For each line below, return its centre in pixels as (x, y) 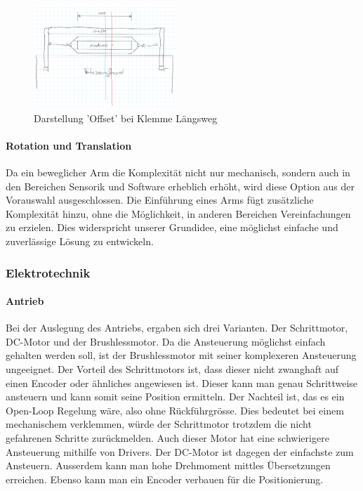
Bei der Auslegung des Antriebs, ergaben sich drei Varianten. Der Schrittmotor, (177, 328)
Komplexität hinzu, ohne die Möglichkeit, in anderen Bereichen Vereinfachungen (178, 213)
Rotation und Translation (69, 145)
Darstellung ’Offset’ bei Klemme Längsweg (126, 118)
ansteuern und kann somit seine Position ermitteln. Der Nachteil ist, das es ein (175, 397)
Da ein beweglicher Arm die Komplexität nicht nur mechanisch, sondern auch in (178, 172)
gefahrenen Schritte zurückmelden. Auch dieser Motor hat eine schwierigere (167, 438)
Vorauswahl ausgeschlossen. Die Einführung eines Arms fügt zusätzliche (160, 200)
